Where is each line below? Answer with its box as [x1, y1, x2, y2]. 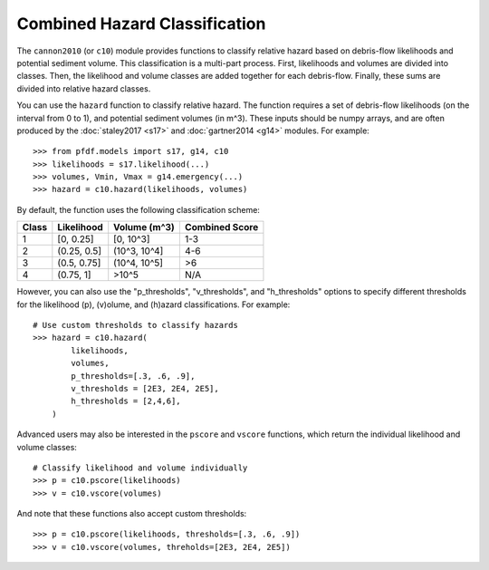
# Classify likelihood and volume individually [33, 462, 248, 473]
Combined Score [184, 221, 259, 234]
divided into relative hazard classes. [16, 82, 151, 94]
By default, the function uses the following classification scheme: [16, 204, 260, 215]
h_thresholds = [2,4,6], [71, 396, 181, 407]
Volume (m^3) [113, 221, 176, 234]
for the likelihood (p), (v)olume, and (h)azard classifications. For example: [16, 299, 291, 310]
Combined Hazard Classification [16, 14, 266, 34]
